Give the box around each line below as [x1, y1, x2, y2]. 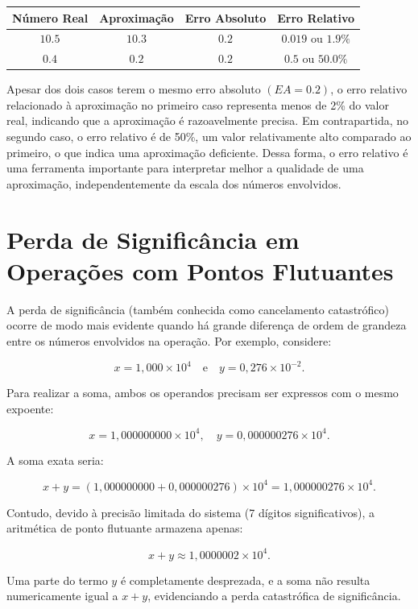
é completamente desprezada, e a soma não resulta [120, 571, 370, 588]
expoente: [6, 400, 54, 416]
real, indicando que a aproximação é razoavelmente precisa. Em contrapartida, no [6, 112, 409, 129]
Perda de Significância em [6, 222, 300, 255]
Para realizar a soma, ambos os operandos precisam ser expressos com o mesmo [6, 384, 399, 401]
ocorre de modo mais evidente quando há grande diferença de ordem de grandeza [6, 317, 407, 333]
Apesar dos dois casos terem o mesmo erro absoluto [6, 81, 261, 97]
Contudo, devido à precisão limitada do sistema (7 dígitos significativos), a [6, 503, 375, 520]
